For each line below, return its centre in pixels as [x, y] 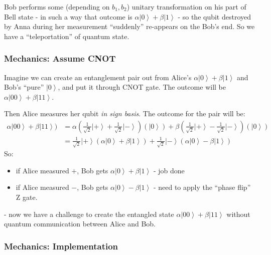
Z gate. [27, 197]
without [238, 214]
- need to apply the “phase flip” [202, 187]
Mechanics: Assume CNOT [60, 58]
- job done [169, 170]
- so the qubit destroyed [215, 16]
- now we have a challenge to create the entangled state [89, 214]
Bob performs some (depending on [57, 7]
